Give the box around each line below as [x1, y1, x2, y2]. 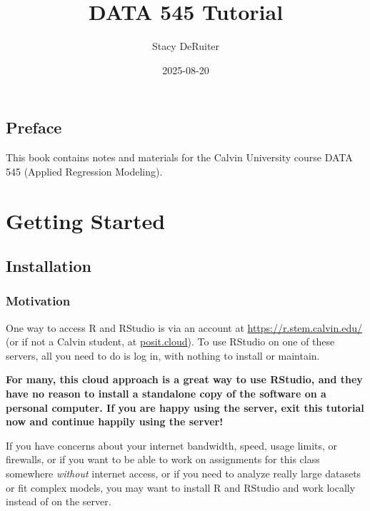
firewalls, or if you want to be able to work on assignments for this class [6, 452, 320, 467]
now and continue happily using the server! [6, 414, 224, 429]
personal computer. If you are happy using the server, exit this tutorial [6, 400, 364, 415]
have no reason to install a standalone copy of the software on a [6, 386, 326, 401]
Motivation [6, 292, 71, 310]
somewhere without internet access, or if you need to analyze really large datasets [6, 466, 361, 481]
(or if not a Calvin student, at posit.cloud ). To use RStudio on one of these [6, 334, 335, 349]
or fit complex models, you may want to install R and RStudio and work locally [6, 480, 356, 495]
